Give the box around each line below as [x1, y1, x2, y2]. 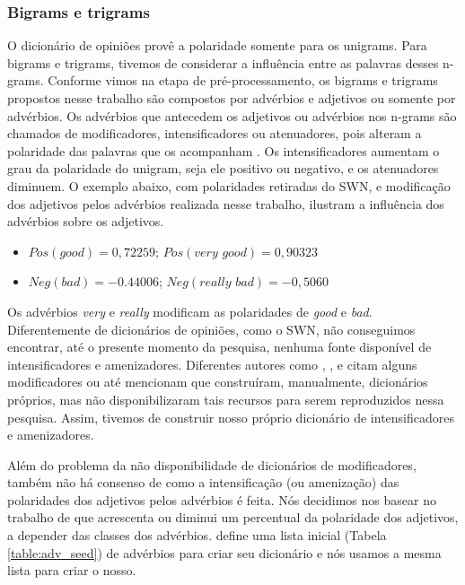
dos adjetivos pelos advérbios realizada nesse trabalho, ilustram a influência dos [7, 194, 444, 213]
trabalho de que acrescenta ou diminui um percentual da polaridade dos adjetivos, [7, 508, 459, 527]
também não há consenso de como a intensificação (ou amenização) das [7, 473, 399, 492]
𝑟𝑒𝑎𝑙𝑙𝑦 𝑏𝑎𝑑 [199, 276, 254, 290]
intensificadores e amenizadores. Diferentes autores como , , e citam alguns [7, 354, 417, 373]
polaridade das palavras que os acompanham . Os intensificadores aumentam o [7, 141, 440, 160]
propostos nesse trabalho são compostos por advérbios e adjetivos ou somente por [7, 89, 456, 107]
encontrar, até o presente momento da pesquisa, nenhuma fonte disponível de [7, 337, 432, 356]
